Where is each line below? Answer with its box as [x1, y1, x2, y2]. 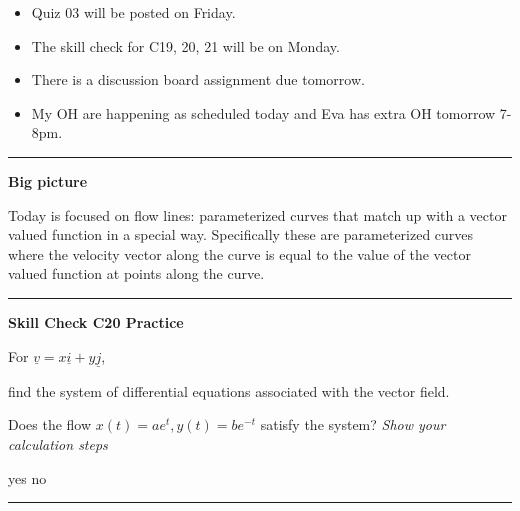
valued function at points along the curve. [8, 263, 265, 284]
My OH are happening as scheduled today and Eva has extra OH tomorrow [31, 102, 496, 123]
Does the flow [8, 414, 92, 435]
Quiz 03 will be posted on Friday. [31, 2, 236, 22]
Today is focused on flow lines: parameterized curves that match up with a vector [8, 204, 507, 225]
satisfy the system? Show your [260, 414, 446, 435]
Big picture [8, 170, 88, 191]
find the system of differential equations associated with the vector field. [8, 380, 450, 401]
